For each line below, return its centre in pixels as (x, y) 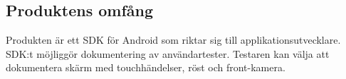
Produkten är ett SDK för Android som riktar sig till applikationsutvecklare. (173, 40)
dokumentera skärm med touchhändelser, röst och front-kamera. (146, 67)
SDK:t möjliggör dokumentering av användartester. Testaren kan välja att (168, 53)
